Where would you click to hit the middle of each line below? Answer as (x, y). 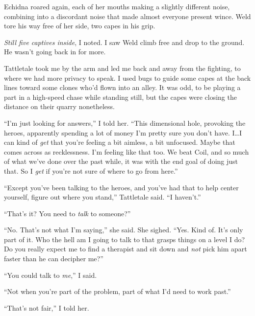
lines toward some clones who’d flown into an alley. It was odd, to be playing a (122, 87)
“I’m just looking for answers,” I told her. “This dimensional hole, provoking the (125, 123)
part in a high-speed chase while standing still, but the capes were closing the (120, 97)
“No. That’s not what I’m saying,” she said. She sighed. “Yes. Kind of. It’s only (124, 230)
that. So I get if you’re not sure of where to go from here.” (91, 170)
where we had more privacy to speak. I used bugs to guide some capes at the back (127, 78)
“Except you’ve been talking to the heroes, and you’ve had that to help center (121, 187)
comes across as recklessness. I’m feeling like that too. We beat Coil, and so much (127, 151)
